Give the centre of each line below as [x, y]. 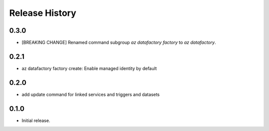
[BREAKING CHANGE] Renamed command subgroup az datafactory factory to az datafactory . [119, 43]
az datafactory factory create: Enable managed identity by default [89, 68]
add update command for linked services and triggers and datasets [91, 94]
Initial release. [36, 120]
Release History [43, 13]
